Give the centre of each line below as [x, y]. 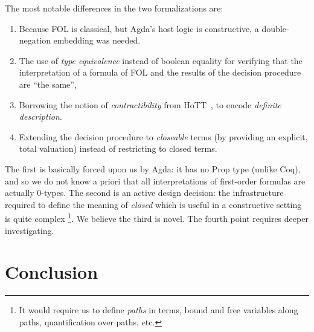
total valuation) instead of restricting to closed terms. [118, 148]
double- [275, 28]
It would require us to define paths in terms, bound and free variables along [159, 310]
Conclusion [52, 272]
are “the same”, [48, 84]
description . [40, 116]
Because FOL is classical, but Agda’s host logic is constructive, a [139, 28]
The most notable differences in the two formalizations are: [114, 8]
